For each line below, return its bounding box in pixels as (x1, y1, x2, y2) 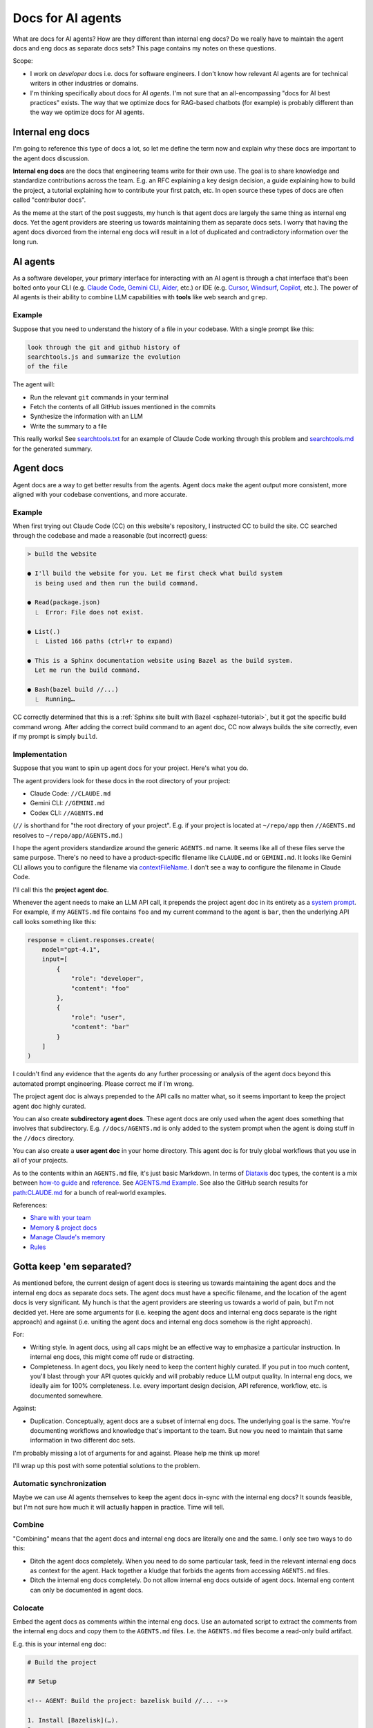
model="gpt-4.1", (41, 946, 101, 954)
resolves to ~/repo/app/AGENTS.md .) (12, 831, 124, 839)
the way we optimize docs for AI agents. (30, 108, 145, 117)
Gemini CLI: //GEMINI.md (30, 799, 105, 807)
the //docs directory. (12, 1134, 75, 1142)
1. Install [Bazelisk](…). (27, 1716, 119, 1724)
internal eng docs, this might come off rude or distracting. (30, 1353, 195, 1361)
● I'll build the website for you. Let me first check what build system (27, 570, 283, 577)
